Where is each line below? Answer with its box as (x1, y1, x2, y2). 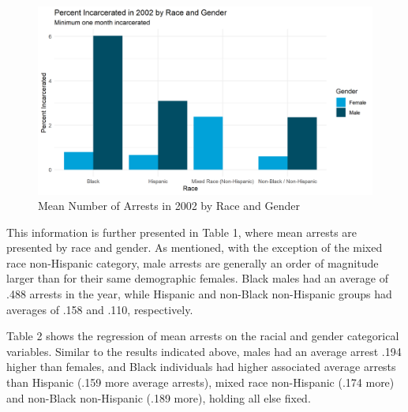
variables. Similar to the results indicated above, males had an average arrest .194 (6, 343, 402, 359)
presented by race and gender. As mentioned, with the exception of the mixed (6, 239, 383, 256)
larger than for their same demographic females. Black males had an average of (6, 270, 389, 287)
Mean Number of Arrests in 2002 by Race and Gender (38, 197, 300, 214)
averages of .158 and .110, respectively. (6, 301, 193, 317)
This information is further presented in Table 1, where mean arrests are (6, 223, 357, 240)
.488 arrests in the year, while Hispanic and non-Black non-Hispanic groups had (6, 286, 392, 302)
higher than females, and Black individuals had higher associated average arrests (6, 358, 396, 375)
